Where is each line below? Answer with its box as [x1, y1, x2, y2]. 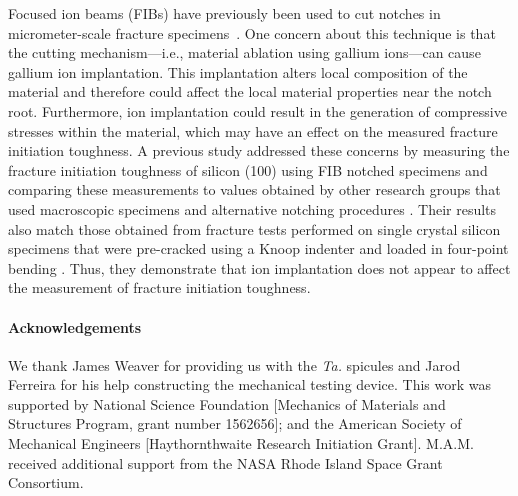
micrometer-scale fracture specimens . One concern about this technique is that [8, 22, 496, 43]
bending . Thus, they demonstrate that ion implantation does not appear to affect [8, 257, 511, 278]
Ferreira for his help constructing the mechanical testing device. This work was [8, 374, 492, 395]
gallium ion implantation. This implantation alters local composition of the [8, 61, 468, 82]
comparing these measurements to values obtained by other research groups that [8, 179, 501, 200]
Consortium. [8, 472, 84, 493]
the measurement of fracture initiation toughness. [8, 277, 311, 298]
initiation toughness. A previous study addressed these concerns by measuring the [8, 140, 510, 161]
